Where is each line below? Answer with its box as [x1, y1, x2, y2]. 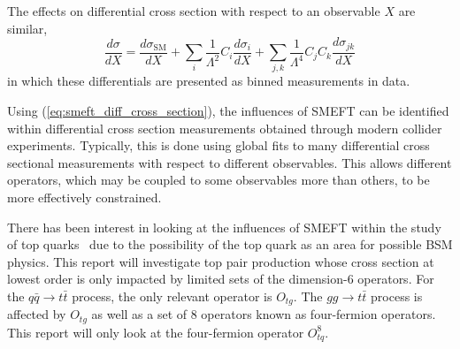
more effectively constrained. [7, 187, 162, 206]
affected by [7, 305, 66, 323]
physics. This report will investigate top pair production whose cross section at [7, 252, 434, 270]
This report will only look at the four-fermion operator [7, 322, 304, 341]
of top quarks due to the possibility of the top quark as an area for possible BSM [7, 235, 453, 254]
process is [371, 286, 423, 305]
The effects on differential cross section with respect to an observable [7, 2, 380, 19]
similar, [7, 19, 48, 37]
